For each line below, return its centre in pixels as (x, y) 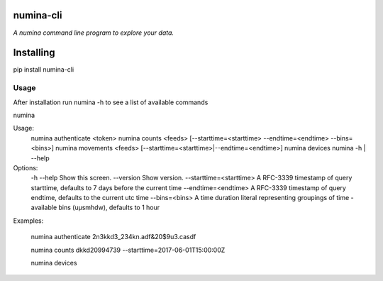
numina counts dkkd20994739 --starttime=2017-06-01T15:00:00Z (128, 250)
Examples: (28, 221)
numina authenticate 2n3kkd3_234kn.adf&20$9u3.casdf (113, 237)
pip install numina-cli (44, 70)
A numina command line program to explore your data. (93, 33)
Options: (26, 167)
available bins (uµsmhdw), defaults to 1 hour (95, 208)
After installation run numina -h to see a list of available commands (111, 102)
